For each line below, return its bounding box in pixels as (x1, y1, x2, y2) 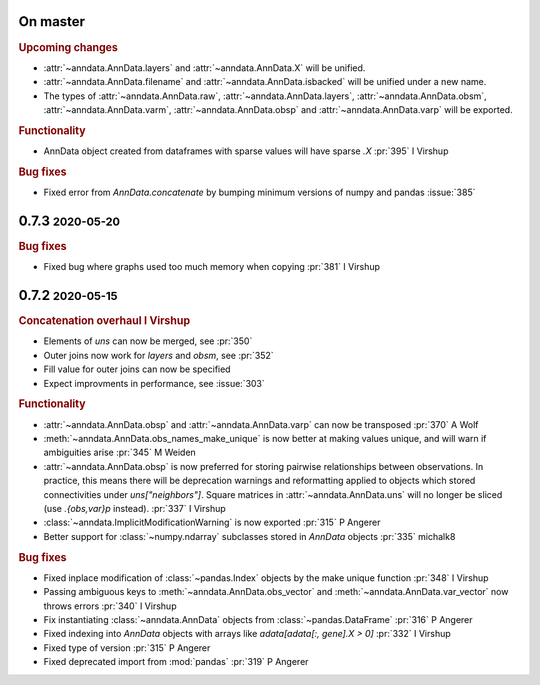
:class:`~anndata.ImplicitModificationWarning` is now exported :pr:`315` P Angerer (43, 516, 381, 529)
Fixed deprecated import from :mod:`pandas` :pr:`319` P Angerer (43, 656, 309, 668)
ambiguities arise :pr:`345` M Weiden (43, 446, 197, 459)
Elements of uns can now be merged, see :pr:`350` (43, 335, 253, 347)
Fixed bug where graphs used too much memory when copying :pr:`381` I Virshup (43, 261, 380, 273)
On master (18, 13, 85, 30)
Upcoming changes (18, 40, 119, 54)
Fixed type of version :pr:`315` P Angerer (43, 641, 211, 654)
